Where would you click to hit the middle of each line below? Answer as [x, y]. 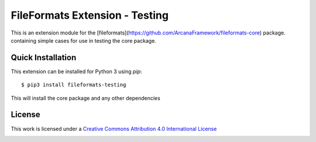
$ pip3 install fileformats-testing [74, 85]
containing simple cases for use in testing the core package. [83, 40]
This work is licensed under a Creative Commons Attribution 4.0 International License [114, 129]
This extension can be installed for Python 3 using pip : [76, 71]
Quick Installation [44, 58]
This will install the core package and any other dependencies [85, 98]
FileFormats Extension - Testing [90, 15]
